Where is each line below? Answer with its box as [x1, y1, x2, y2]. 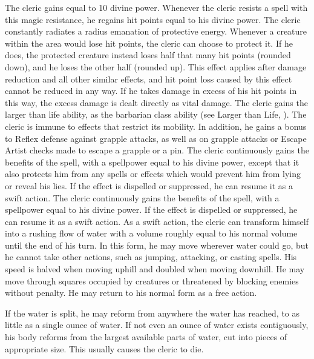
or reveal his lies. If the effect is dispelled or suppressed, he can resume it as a [5, 179, 293, 192]
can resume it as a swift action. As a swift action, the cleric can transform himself [5, 215, 309, 227]
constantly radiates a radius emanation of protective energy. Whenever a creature [5, 25, 307, 38]
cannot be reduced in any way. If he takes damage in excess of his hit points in [5, 84, 297, 97]
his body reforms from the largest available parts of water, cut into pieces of [5, 330, 287, 343]
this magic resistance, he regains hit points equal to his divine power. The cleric [5, 13, 301, 25]
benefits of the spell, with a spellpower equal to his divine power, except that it [5, 155, 299, 168]
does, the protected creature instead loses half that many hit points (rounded [5, 49, 291, 61]
